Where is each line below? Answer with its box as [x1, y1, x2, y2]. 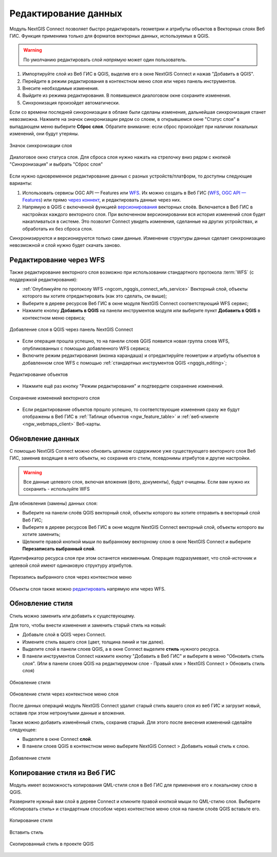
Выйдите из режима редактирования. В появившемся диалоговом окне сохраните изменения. [22, 93, 231, 99]
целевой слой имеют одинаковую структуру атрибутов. [9, 562, 133, 568]
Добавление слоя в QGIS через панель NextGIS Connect [9, 326, 133, 332]
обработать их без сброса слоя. [22, 225, 93, 231]
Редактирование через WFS [9, 256, 105, 264]
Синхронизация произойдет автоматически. [22, 99, 120, 105]
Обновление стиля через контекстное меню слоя [9, 691, 119, 697]
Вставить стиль [9, 829, 44, 835]
